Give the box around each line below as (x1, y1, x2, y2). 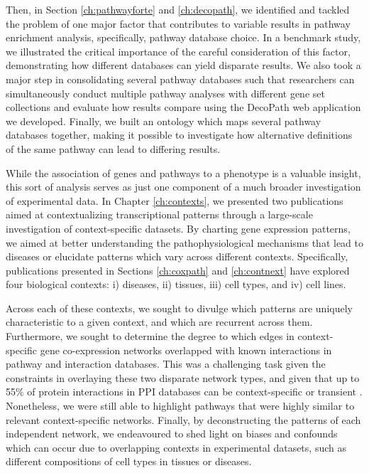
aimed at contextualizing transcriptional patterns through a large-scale (6, 207, 313, 222)
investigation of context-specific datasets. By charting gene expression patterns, (6, 220, 351, 235)
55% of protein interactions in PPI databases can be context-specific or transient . (6, 384, 363, 399)
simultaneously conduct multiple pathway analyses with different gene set (6, 85, 325, 100)
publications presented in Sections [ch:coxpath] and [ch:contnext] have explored (6, 262, 350, 277)
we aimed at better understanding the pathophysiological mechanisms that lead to (6, 235, 363, 250)
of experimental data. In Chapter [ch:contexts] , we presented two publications (6, 193, 343, 208)
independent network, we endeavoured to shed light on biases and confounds (6, 426, 338, 441)
